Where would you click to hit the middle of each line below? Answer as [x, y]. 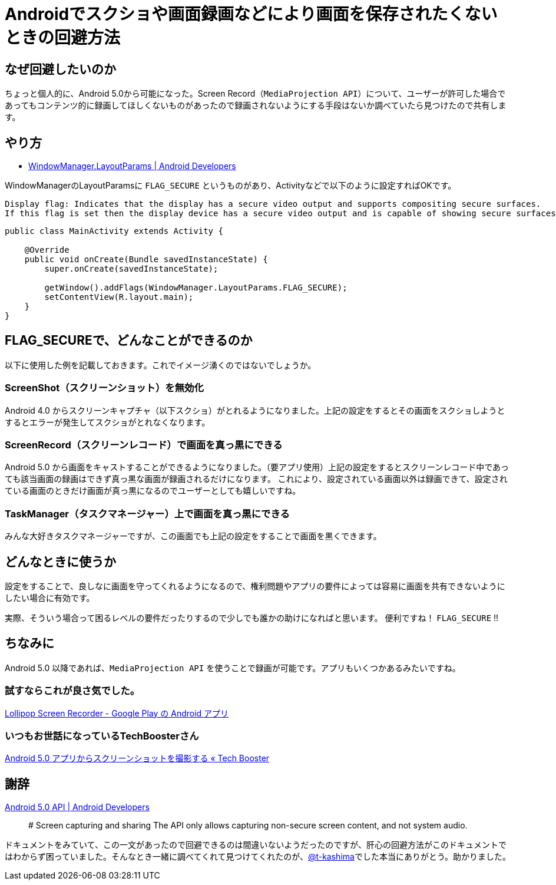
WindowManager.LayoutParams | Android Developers [132, 166]
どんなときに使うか [60, 562]
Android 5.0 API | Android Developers [77, 807]
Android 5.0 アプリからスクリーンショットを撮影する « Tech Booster [137, 758]
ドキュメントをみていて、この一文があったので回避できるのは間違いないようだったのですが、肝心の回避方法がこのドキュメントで [256, 845]
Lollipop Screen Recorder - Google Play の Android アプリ [117, 713]
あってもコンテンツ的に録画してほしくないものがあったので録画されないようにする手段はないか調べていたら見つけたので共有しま [256, 105]
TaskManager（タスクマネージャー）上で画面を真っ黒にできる [147, 514]
